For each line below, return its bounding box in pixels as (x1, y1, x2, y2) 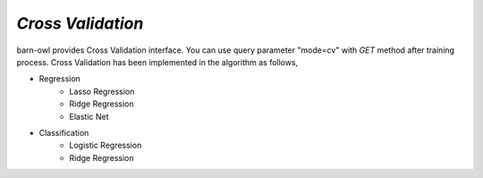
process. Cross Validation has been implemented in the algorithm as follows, (16, 56, 299, 67)
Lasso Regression (69, 86, 135, 97)
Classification (38, 127, 89, 138)
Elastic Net (69, 111, 109, 122)
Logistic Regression (69, 140, 142, 151)
